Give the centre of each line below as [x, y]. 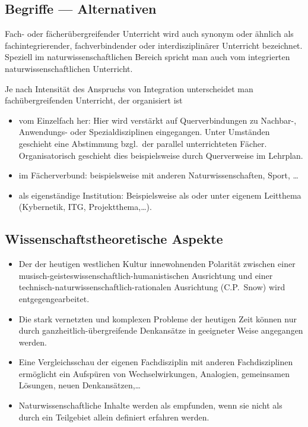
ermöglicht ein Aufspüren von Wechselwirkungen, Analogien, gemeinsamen [154, 373]
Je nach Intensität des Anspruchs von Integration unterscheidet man [129, 88]
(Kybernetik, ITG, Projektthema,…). [85, 207]
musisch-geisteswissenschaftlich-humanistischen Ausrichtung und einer [146, 275]
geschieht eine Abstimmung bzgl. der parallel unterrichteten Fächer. [143, 143]
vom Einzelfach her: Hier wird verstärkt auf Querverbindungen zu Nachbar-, [158, 120]
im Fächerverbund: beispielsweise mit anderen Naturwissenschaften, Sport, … [158, 175]
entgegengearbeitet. [54, 298]
